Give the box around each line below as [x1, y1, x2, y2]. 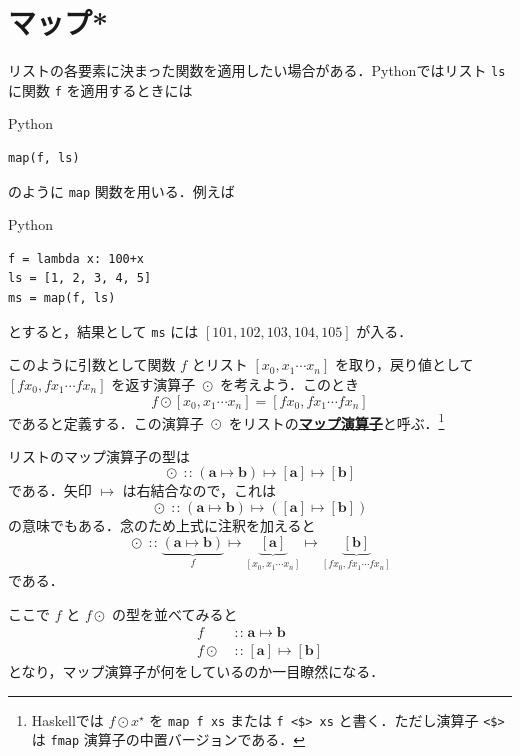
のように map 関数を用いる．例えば [8, 180, 235, 201]
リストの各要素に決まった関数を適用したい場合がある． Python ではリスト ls [8, 60, 506, 81]
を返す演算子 [111, 373, 196, 394]
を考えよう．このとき [220, 373, 359, 394]
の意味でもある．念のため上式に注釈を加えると [8, 514, 316, 535]
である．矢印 [8, 480, 92, 501]
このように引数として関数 [8, 354, 176, 375]
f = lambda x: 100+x [8, 251, 145, 266]
